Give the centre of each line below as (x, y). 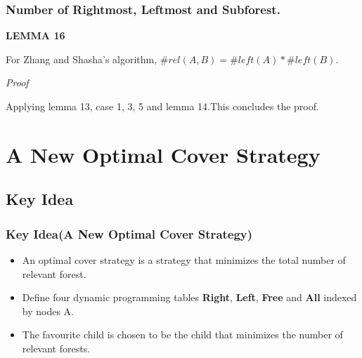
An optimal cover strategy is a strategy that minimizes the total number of (184, 259)
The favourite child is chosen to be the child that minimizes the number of (182, 334)
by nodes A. (48, 311)
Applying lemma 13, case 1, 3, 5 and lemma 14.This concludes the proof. (162, 106)
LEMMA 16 (35, 35)
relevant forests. (56, 348)
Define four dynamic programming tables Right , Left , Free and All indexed (189, 297)
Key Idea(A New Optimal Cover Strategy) (129, 233)
